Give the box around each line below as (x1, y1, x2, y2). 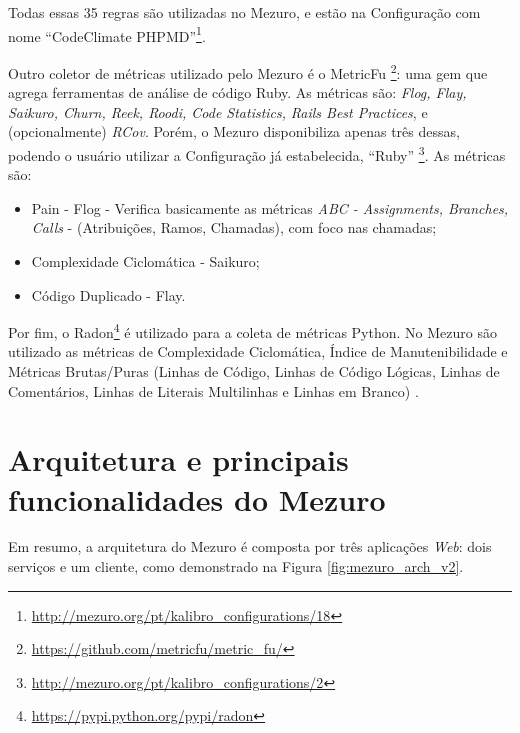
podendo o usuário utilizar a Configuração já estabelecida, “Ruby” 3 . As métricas (8, 141, 506, 165)
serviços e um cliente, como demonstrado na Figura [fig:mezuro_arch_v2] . (8, 556, 464, 577)
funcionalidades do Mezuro (8, 478, 386, 519)
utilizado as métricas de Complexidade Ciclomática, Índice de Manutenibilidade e (8, 341, 508, 362)
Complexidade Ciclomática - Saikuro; (31, 250, 260, 271)
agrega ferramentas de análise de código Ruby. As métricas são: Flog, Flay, (8, 82, 467, 103)
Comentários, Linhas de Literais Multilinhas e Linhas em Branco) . (8, 380, 419, 401)
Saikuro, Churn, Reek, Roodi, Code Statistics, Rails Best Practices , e (8, 101, 428, 122)
